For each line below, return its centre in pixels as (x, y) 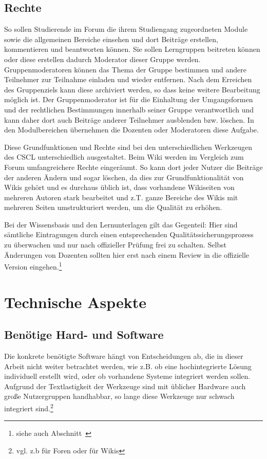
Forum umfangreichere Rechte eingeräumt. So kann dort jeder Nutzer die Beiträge (133, 167)
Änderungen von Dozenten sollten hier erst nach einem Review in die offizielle (127, 254)
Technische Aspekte (75, 302)
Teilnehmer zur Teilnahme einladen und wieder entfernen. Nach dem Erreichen (128, 79)
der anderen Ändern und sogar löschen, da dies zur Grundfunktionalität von (124, 177)
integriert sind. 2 (29, 407)
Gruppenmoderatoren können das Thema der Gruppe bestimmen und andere (125, 69)
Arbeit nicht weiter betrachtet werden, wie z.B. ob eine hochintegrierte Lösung (128, 366)
